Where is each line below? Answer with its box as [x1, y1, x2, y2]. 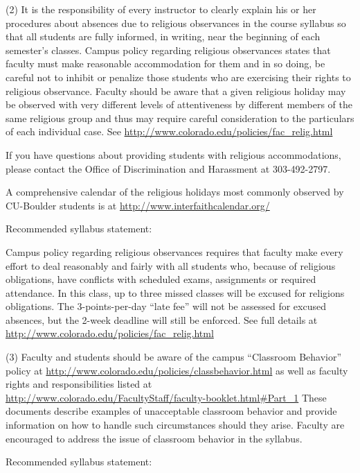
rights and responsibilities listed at [6, 377, 152, 391]
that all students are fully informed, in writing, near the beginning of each [6, 29, 321, 44]
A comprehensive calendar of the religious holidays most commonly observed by [6, 184, 344, 199]
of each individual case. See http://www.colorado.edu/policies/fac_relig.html [6, 124, 333, 139]
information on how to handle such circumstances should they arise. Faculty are [6, 418, 345, 432]
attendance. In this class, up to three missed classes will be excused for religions [6, 285, 345, 300]
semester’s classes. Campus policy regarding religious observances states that [6, 42, 331, 57]
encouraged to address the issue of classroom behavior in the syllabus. [6, 431, 303, 445]
